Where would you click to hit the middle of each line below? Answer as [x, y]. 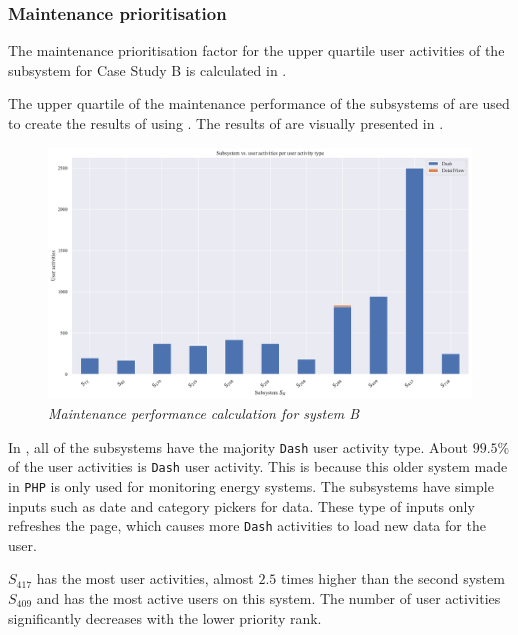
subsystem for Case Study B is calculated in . [147, 69]
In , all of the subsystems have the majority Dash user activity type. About [238, 446]
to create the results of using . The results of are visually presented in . [226, 123]
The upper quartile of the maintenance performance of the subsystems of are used [259, 103]
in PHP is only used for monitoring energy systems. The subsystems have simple [251, 485]
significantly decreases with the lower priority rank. [165, 617]
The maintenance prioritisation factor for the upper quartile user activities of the [256, 50]
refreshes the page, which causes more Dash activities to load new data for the [247, 525]
